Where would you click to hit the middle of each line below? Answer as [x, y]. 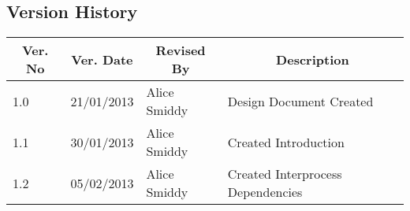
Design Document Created [300, 101]
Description [313, 59]
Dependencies [265, 192]
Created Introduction [286, 142]
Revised [181, 50]
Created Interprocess [285, 174]
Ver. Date [102, 59]
